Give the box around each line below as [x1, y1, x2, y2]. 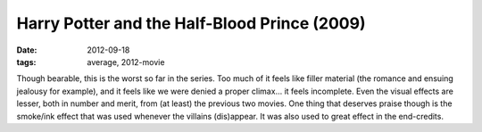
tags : [16, 56, 37, 67]
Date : [16, 45, 37, 55]
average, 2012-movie [87, 56, 165, 67]
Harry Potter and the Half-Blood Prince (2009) [16, 13, 366, 33]
